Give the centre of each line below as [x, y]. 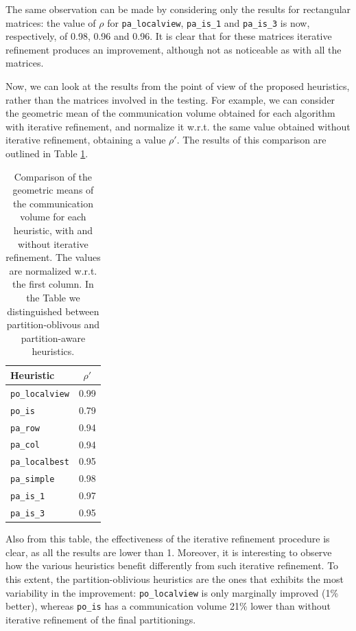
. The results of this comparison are [251, 140]
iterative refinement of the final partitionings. [101, 619]
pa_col [25, 445]
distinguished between [53, 311]
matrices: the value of [51, 22]
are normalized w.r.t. [53, 270]
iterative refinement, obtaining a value [86, 140]
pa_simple [33, 480]
